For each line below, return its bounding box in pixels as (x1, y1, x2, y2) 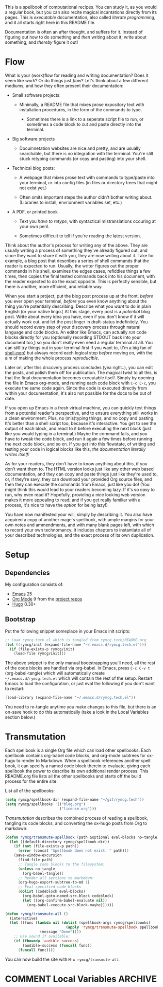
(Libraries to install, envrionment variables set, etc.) (19, 199, 122, 205)
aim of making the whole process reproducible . (5, 355, 99, 361)
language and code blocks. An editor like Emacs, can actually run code (5, 329, 147, 335)
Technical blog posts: (12, 165, 55, 171)
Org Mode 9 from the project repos (12, 596, 82, 602)
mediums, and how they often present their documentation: (5, 83, 124, 88)
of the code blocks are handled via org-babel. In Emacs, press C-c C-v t (5, 665, 150, 671)
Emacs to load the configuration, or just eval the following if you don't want (5, 681, 155, 687)
